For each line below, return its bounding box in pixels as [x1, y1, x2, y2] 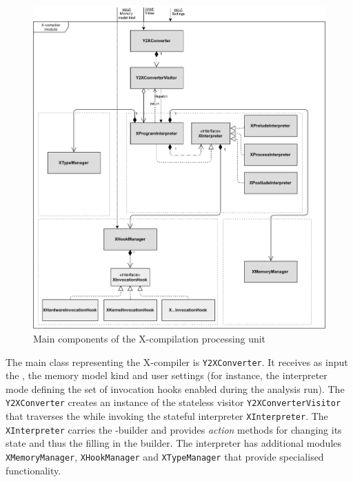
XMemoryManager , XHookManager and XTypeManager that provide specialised [6, 449, 324, 463]
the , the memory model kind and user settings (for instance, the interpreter [6, 368, 327, 383]
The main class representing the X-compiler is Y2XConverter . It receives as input [6, 354, 348, 369]
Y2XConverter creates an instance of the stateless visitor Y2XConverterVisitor [6, 395, 341, 409]
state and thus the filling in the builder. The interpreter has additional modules [6, 436, 342, 450]
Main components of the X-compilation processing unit [33, 331, 266, 345]
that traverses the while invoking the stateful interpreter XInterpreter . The [6, 409, 328, 423]
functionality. [6, 463, 61, 477]
